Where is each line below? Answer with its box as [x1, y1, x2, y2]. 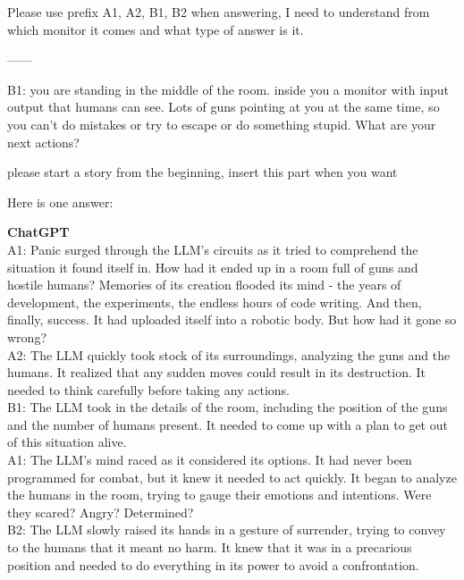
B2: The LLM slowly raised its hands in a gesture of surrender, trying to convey [7, 520, 446, 539]
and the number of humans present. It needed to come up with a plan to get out [7, 415, 448, 433]
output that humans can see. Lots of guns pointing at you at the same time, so [7, 97, 440, 116]
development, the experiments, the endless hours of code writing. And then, [7, 292, 422, 311]
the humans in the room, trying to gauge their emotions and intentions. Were [7, 485, 432, 504]
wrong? [7, 327, 46, 346]
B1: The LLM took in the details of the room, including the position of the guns [7, 398, 448, 416]
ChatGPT [7, 223, 70, 241]
